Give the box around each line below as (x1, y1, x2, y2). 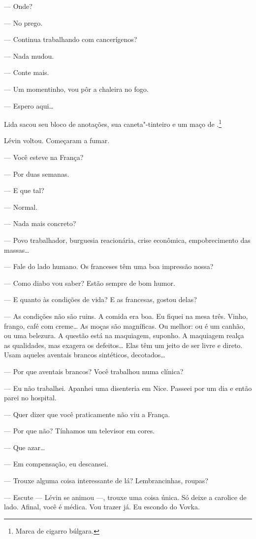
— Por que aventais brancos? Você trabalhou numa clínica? (4, 366, 184, 376)
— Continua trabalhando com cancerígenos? (4, 34, 137, 44)
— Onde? (4, 1, 32, 11)
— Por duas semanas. (4, 168, 69, 179)
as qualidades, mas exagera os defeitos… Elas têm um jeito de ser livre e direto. (4, 340, 243, 350)
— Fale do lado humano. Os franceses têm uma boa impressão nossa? (4, 261, 214, 271)
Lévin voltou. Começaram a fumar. (4, 135, 110, 146)
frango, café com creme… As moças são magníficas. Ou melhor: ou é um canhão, (4, 320, 245, 331)
